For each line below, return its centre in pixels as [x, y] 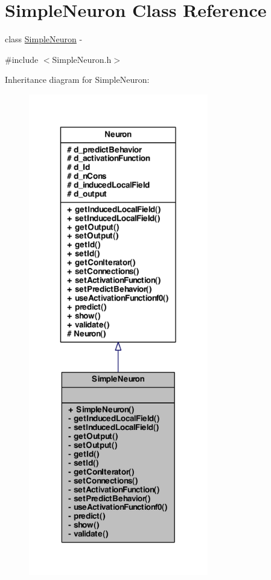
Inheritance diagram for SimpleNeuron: [77, 80]
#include [22, 59]
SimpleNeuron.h [82, 59]
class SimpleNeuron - [44, 39]
